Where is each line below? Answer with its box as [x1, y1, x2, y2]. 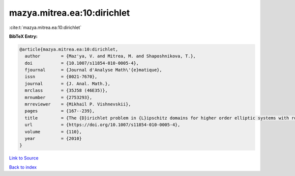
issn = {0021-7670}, [25, 74, 98, 79]
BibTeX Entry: [9, 33, 38, 39]
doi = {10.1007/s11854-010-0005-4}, [25, 60, 139, 66]
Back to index [9, 164, 37, 170]
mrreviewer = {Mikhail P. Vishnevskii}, [25, 101, 131, 107]
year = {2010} [25, 136, 82, 141]
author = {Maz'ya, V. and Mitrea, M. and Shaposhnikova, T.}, [25, 53, 196, 59]
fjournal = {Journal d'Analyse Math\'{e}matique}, [25, 67, 162, 73]
